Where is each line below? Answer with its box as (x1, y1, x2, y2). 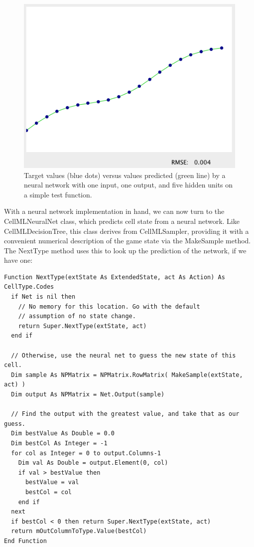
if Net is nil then (11, 293, 76, 301)
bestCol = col (25, 488, 72, 496)
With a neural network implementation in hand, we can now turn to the (4, 206, 225, 216)
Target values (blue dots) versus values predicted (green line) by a (24, 170, 226, 180)
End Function (4, 537, 47, 545)
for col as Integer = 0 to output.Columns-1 (11, 449, 161, 457)
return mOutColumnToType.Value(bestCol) (11, 528, 147, 535)
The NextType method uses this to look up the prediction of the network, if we (4, 245, 247, 255)
